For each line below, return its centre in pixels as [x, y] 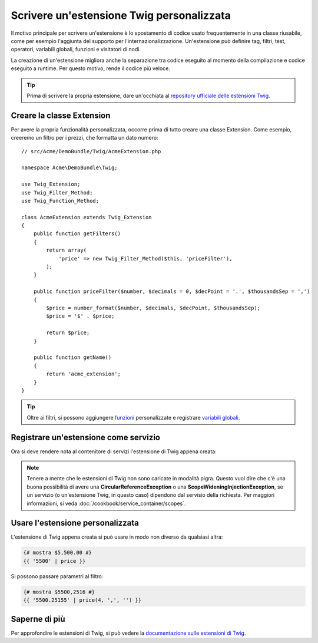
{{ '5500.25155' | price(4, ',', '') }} [82, 600]
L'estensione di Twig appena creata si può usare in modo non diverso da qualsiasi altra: [117, 537]
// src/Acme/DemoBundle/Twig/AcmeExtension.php [91, 151]
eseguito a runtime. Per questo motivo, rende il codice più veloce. [90, 68]
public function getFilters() [77, 234]
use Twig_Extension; [51, 184]
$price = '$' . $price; [80, 316]
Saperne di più [38, 619]
